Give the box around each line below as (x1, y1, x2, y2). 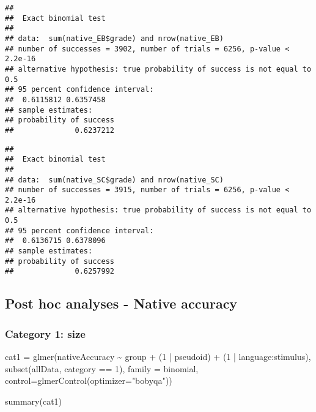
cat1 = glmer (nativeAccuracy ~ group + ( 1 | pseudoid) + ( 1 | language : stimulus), (5, 350, 311, 363)
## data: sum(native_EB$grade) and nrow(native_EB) (5, 34, 224, 43)
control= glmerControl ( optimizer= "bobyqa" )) (5, 374, 172, 387)
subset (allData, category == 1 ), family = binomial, (5, 362, 199, 375)
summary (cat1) (5, 394, 62, 407)
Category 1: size (5, 326, 86, 341)
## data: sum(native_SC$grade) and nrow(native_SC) (5, 175, 224, 184)
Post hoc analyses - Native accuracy (5, 294, 238, 313)
